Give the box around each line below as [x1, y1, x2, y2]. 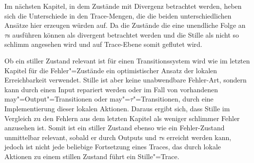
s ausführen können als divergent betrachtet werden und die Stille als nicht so [7, 29, 239, 40]
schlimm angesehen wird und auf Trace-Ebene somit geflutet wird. [4, 39, 202, 49]
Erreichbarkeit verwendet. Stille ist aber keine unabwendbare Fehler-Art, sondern [4, 75, 247, 85]
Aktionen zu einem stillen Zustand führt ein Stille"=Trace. [4, 151, 179, 161]
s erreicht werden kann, [161, 132, 232, 142]
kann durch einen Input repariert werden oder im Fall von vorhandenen [4, 84, 218, 94]
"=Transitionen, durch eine [133, 94, 214, 104]
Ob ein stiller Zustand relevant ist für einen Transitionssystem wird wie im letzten [4, 55, 250, 65]
